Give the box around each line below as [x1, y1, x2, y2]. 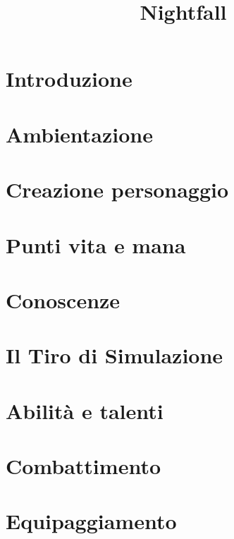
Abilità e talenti [6, 396, 164, 425]
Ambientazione [6, 119, 153, 148]
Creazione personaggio [6, 175, 229, 204]
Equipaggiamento [6, 507, 177, 535]
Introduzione [6, 64, 133, 93]
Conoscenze [6, 285, 121, 314]
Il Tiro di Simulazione [6, 341, 223, 370]
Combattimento [6, 452, 161, 480]
